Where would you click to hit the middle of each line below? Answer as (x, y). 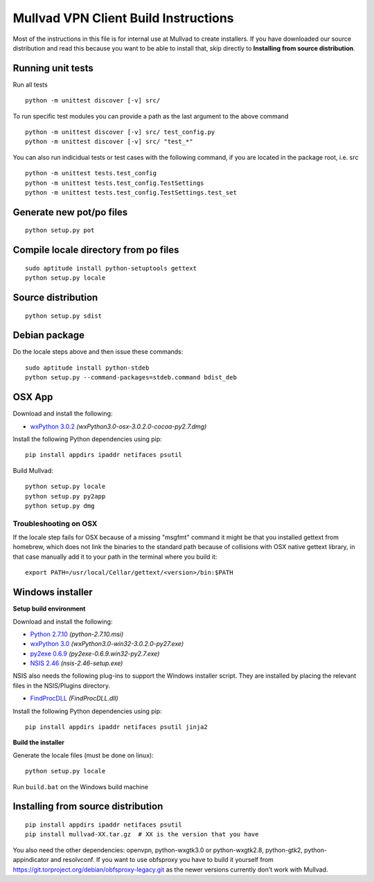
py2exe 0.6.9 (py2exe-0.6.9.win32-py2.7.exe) (95, 654)
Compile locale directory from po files (96, 250)
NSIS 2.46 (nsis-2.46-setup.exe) (77, 663)
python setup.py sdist (64, 316)
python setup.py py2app (65, 496)
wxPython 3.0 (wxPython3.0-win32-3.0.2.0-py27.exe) (107, 644)
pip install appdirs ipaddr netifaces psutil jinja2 (116, 727)
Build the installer (39, 742)
